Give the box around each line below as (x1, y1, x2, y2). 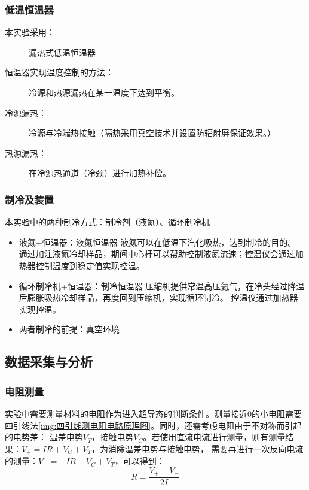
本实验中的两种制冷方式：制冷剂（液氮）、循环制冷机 (5, 216, 210, 228)
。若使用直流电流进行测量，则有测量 (143, 431, 286, 443)
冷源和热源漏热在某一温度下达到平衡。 (29, 86, 179, 98)
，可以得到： (114, 455, 165, 467)
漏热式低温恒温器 (29, 46, 96, 58)
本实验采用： (5, 26, 55, 38)
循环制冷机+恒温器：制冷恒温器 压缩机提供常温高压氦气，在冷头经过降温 (19, 279, 305, 292)
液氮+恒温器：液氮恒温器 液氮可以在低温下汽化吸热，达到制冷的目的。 (19, 235, 296, 248)
